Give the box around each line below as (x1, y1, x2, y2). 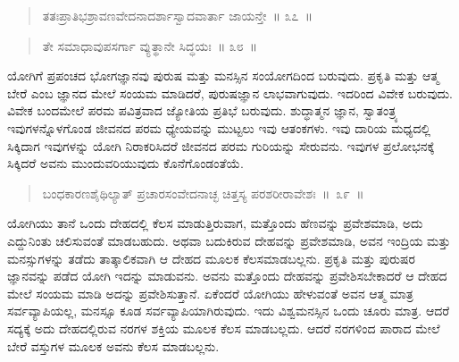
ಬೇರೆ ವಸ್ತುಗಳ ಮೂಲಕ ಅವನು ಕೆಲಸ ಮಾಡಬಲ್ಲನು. (7, 336, 220, 355)
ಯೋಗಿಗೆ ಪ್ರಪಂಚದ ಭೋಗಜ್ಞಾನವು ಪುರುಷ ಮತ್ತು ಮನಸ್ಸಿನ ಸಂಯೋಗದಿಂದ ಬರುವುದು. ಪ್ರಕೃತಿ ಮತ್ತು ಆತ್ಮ (7, 66, 439, 85)
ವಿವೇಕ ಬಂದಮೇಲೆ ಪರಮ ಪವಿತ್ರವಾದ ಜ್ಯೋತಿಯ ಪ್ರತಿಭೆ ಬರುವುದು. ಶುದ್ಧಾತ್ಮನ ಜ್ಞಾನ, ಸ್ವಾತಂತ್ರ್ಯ (7, 101, 398, 120)
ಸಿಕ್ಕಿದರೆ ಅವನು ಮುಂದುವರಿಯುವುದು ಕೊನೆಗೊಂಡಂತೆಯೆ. (7, 154, 244, 173)
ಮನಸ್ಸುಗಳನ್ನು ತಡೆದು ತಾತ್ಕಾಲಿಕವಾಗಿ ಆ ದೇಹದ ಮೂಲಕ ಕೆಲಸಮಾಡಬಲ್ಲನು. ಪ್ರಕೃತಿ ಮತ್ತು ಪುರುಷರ (7, 248, 415, 267)
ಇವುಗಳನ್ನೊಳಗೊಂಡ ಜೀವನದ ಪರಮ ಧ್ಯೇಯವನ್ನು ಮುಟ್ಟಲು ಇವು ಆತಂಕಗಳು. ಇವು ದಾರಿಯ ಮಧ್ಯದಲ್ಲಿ (7, 118, 431, 137)
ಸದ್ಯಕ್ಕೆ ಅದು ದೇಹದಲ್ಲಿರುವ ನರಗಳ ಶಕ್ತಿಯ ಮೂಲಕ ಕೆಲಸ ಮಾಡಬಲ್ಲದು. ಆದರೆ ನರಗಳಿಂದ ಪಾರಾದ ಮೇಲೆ (7, 318, 440, 337)
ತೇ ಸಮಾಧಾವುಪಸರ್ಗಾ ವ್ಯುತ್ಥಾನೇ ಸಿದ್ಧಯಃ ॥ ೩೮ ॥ (42, 36, 258, 55)
